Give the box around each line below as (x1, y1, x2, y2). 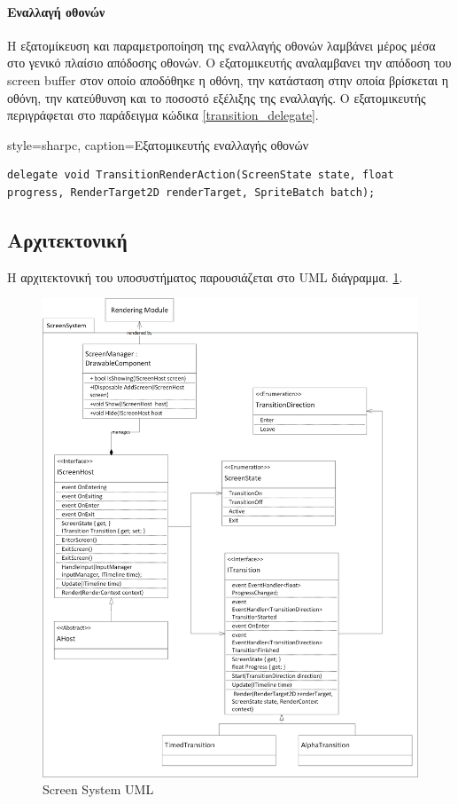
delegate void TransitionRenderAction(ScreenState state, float (7, 169, 394, 182)
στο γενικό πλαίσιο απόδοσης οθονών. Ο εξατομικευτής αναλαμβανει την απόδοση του (7, 53, 452, 72)
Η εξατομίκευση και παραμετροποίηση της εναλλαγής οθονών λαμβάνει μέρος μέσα (7, 35, 436, 54)
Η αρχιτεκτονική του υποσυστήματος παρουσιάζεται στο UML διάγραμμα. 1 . (7, 267, 403, 286)
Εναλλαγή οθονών (7, 2, 105, 20)
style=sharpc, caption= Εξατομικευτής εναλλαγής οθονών (7, 135, 308, 154)
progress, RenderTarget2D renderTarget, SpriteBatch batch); (7, 185, 376, 199)
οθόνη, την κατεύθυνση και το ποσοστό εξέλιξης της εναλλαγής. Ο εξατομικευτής (7, 88, 426, 106)
